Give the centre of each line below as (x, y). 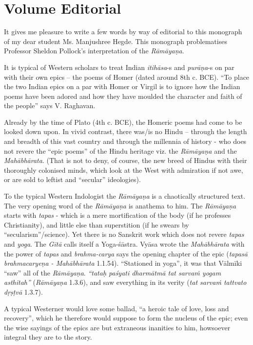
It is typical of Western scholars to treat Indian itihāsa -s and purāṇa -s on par (119, 67)
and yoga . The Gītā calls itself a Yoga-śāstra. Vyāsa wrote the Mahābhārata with (124, 244)
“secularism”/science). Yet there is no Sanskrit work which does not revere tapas (124, 234)
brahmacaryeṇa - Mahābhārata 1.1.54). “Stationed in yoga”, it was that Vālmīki (123, 263)
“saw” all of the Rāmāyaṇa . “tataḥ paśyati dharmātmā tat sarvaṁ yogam (113, 272)
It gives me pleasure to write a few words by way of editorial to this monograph (123, 32)
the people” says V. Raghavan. (50, 105)
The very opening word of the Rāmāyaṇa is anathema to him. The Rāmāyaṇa (120, 205)
